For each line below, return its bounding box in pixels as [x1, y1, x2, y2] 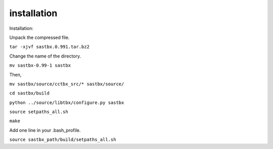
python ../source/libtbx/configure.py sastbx [9, 100, 124, 106]
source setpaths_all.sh [9, 109, 68, 115]
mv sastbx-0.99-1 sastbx [9, 63, 71, 68]
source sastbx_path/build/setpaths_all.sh [9, 137, 116, 142]
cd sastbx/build [9, 90, 50, 96]
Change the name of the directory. [9, 53, 81, 59]
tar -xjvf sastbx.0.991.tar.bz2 [9, 44, 89, 50]
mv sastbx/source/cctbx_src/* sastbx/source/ [9, 81, 124, 87]
